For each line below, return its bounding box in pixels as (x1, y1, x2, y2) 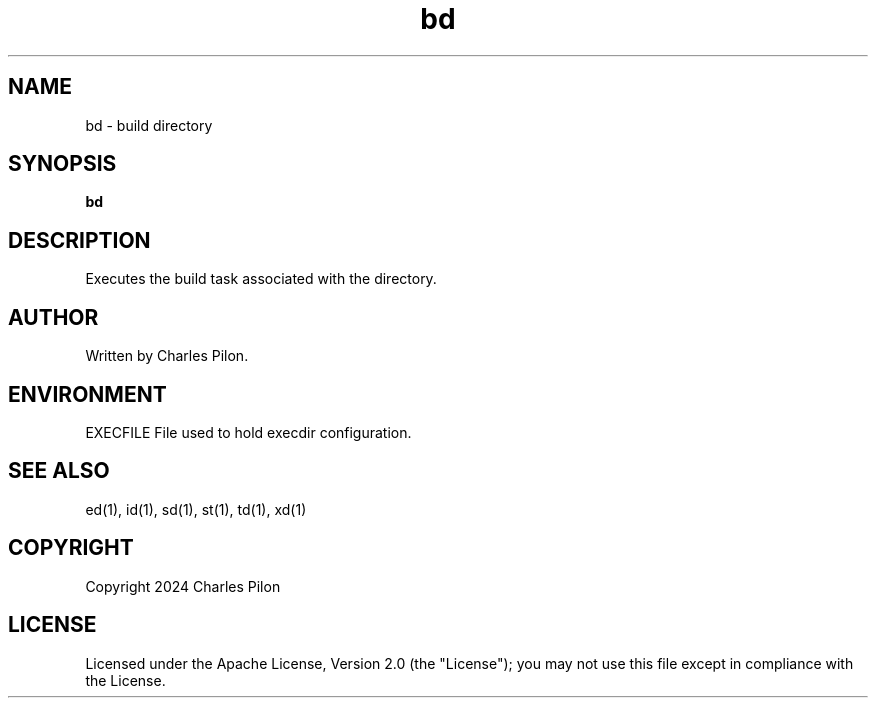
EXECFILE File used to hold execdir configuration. (85, 423, 412, 441)
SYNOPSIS (8, 151, 117, 177)
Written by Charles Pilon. (85, 347, 249, 365)
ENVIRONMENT (8, 381, 167, 407)
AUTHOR (8, 304, 99, 330)
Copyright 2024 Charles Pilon (85, 577, 281, 595)
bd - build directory (85, 116, 213, 134)
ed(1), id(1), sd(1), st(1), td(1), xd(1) (85, 500, 307, 518)
